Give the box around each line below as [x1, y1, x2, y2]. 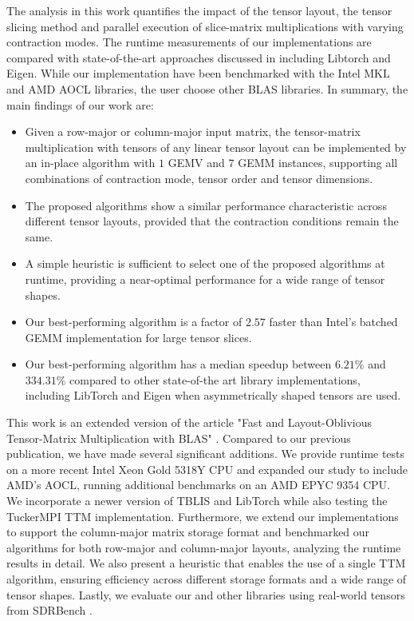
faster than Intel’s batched [269, 313, 398, 330]
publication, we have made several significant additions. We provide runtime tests [6, 445, 405, 462]
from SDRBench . [6, 602, 93, 619]
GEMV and [168, 154, 225, 171]
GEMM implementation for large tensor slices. [25, 328, 252, 345]
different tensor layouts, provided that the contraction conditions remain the [25, 213, 399, 229]
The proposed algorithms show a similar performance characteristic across [25, 197, 387, 213]
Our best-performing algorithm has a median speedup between [25, 356, 332, 372]
